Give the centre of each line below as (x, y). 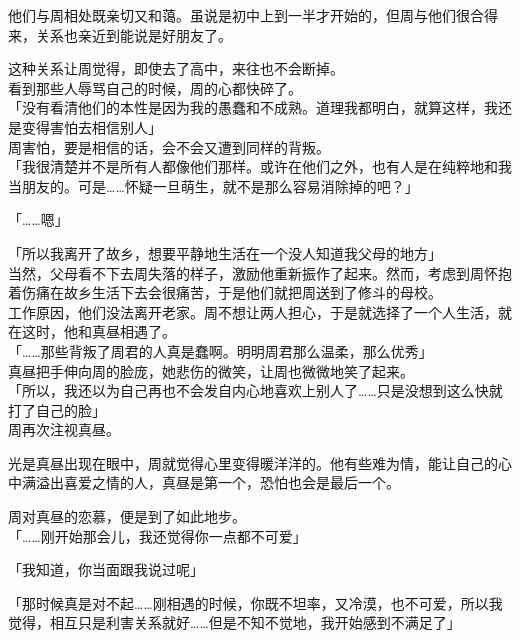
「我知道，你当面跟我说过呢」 (106, 569)
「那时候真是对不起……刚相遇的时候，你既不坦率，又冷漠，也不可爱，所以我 (255, 602)
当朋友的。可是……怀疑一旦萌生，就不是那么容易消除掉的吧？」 (213, 185)
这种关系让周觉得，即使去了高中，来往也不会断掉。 (176, 68)
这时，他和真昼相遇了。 (98, 331)
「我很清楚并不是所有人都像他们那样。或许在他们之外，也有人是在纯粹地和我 (260, 166)
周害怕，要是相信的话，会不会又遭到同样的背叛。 (169, 146)
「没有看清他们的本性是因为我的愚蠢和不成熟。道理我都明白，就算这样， (246, 107)
